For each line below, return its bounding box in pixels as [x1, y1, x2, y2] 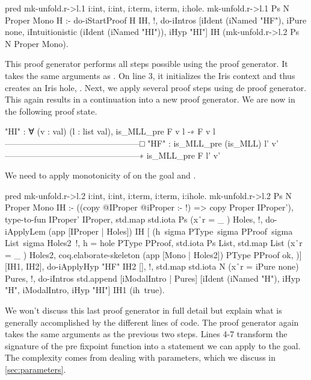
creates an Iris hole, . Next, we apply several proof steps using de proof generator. [5, 81, 307, 93]
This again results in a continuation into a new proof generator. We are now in [5, 93, 295, 106]
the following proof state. [5, 104, 97, 117]
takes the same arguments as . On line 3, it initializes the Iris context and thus [5, 69, 295, 81]
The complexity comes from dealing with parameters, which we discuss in [5, 351, 276, 364]
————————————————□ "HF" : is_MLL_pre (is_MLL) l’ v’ [5, 136, 279, 149]
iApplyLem [5, 224, 46, 237]
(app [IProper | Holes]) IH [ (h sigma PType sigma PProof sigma [48, 224, 293, 237]
